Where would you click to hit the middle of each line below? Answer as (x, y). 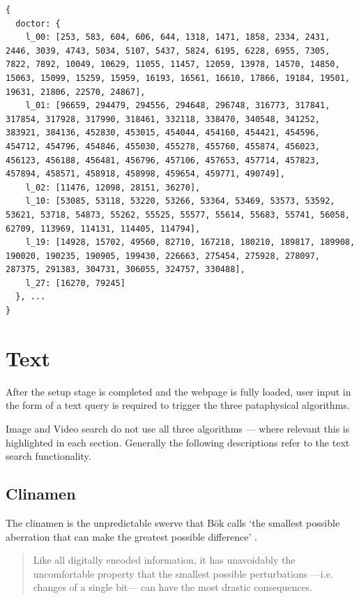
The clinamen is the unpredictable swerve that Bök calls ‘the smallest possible (173, 522)
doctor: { (38, 23)
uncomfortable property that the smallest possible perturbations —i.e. (183, 573)
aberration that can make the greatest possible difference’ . (131, 536)
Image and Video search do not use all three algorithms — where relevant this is (178, 428)
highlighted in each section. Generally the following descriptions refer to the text (178, 442)
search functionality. (48, 456)
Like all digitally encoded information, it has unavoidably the (164, 560)
